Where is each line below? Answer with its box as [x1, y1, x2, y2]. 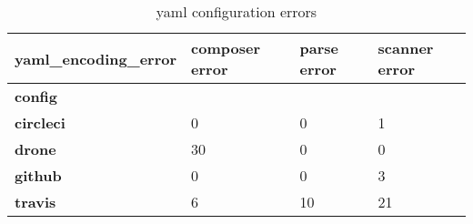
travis [15, 191, 56, 212]
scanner [377, 37, 434, 58]
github [15, 165, 62, 186]
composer [191, 37, 260, 58]
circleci [15, 112, 65, 133]
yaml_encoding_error [15, 47, 177, 69]
